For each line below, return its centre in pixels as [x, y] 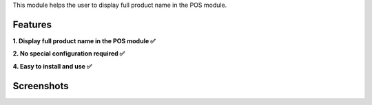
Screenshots [41, 86]
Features [32, 24]
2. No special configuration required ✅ [69, 54]
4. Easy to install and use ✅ [52, 66]
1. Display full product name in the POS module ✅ [84, 40]
